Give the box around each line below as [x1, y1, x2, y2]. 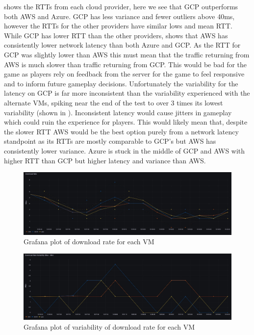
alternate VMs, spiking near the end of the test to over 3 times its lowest [4, 97, 223, 107]
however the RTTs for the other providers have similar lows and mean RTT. [4, 21, 233, 31]
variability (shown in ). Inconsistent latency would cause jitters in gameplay [4, 107, 232, 117]
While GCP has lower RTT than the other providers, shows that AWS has [4, 30, 228, 40]
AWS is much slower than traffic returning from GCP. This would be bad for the [4, 59, 247, 69]
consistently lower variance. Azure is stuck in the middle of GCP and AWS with [4, 145, 245, 155]
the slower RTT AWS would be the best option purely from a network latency [4, 126, 239, 136]
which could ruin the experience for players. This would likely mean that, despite [4, 117, 248, 127]
